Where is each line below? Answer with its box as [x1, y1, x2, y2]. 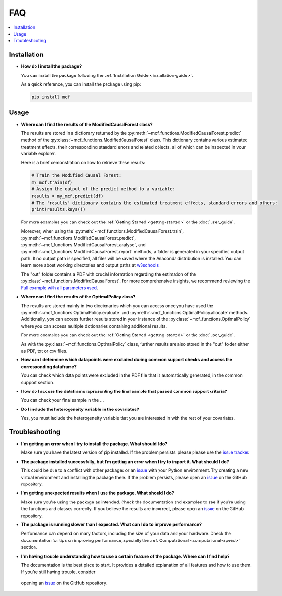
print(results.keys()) [31, 207, 86, 212]
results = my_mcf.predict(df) [31, 193, 104, 199]
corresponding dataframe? [21, 363, 77, 370]
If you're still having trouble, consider [21, 569, 96, 575]
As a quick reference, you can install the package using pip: [21, 81, 141, 87]
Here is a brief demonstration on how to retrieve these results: [21, 160, 146, 166]
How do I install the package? [21, 63, 82, 69]
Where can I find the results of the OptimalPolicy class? [21, 294, 136, 299]
